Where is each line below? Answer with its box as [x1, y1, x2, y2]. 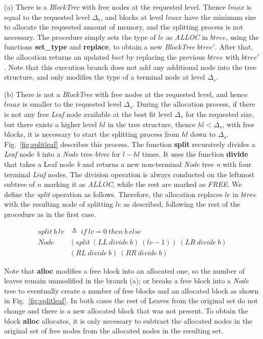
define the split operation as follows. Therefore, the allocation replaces [4, 188, 223, 199]
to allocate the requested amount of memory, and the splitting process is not [4, 21, 244, 32]
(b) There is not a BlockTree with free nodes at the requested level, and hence [4, 88, 248, 99]
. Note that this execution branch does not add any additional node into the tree [4, 61, 256, 72]
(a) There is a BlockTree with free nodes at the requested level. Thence [4, 2, 226, 12]
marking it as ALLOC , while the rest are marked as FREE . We [44, 179, 242, 189]
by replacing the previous [126, 51, 205, 62]
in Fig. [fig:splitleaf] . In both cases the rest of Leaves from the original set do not [4, 295, 258, 306]
